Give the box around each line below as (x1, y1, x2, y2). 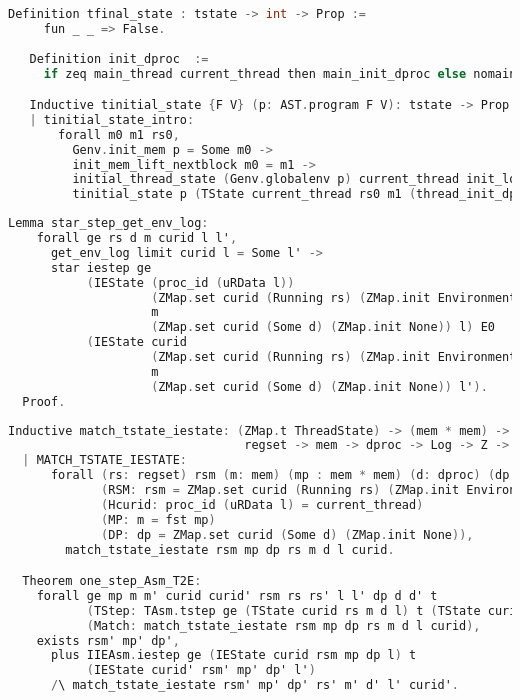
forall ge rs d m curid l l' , (36, 231, 238, 246)
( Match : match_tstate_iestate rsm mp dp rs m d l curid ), (86, 618, 481, 633)
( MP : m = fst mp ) (101, 512, 216, 527)
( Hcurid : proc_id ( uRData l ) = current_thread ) (101, 497, 424, 512)
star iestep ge (50, 260, 152, 275)
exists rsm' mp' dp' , (36, 633, 180, 648)
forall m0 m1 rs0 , (58, 127, 180, 142)
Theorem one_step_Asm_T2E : (22, 574, 202, 589)
